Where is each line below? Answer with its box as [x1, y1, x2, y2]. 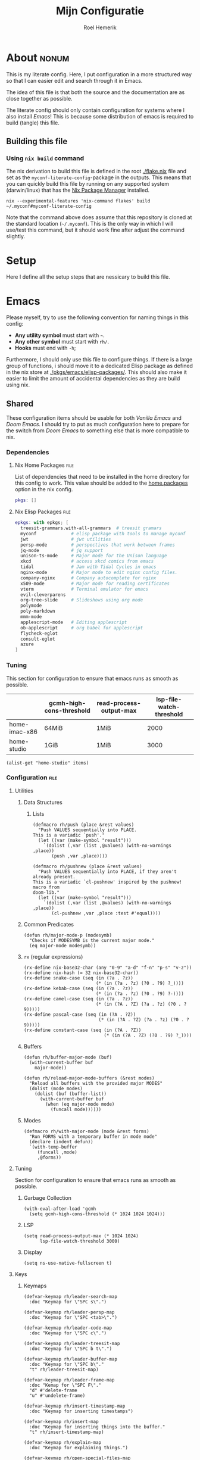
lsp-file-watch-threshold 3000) [39, 1238, 120, 1244]
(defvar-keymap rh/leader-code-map [23, 1325, 112, 1331]
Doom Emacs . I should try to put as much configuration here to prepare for [6, 421, 189, 428]
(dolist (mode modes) [29, 1085, 83, 1091]
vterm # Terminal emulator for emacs [20, 586, 149, 592]
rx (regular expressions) [23, 953, 83, 960]
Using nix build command [6, 154, 85, 162]
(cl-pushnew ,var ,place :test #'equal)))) [51, 910, 161, 916]
